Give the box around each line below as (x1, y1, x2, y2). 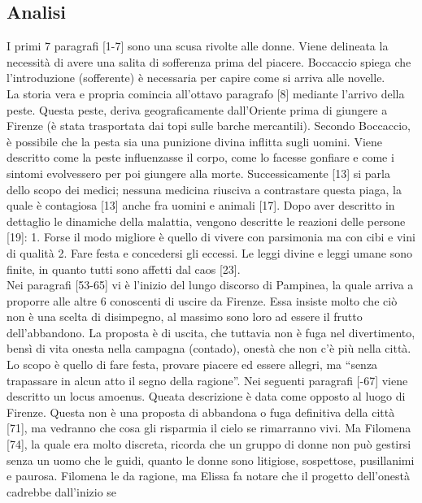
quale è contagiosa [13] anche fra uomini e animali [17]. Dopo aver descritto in (7, 197, 395, 214)
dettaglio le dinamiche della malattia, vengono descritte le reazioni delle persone (7, 212, 406, 229)
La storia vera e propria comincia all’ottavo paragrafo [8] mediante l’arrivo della (7, 85, 405, 102)
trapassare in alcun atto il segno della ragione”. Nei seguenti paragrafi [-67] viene (7, 371, 408, 388)
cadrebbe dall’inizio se (7, 483, 117, 500)
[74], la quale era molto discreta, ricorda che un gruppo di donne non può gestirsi (7, 436, 411, 453)
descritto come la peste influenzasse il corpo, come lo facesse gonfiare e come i (7, 149, 394, 166)
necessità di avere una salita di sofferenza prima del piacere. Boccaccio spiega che (7, 53, 411, 70)
